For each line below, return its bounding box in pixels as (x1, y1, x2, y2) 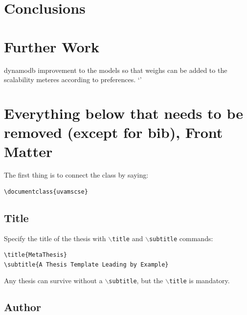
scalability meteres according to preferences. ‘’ (4, 74, 142, 85)
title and (112, 233, 143, 243)
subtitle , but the (109, 275, 163, 286)
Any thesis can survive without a (4, 275, 103, 286)
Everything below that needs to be (4, 103, 243, 123)
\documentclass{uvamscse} (4, 188, 88, 195)
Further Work (4, 36, 99, 56)
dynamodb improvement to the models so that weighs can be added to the (4, 65, 227, 75)
